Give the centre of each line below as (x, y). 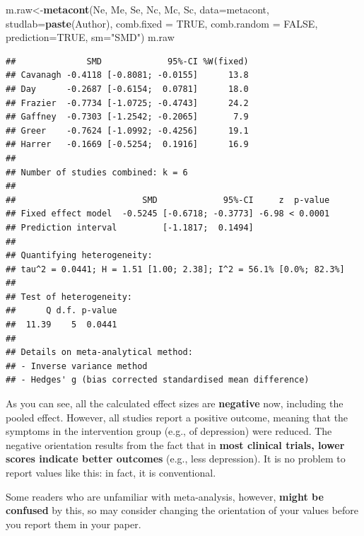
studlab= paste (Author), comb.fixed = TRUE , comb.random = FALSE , (162, 23)
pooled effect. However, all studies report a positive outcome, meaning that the (177, 417)
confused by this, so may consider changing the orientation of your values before (182, 510)
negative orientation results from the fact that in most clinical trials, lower (175, 444)
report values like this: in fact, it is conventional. (111, 472)
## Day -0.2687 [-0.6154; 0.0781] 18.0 (127, 89)
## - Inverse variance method (77, 366)
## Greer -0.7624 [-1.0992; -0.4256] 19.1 (127, 130)
